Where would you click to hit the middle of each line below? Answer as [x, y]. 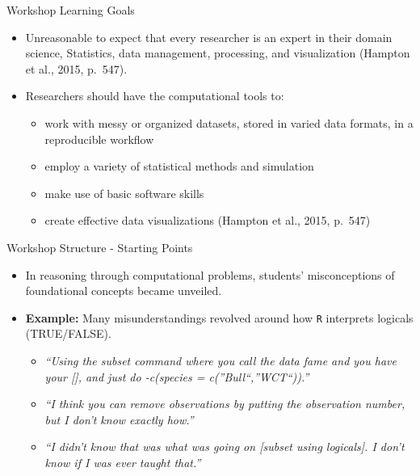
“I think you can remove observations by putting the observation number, [225, 404]
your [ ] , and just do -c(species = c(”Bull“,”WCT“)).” [177, 376]
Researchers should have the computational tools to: [155, 96]
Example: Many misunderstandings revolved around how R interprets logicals [219, 317]
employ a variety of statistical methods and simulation [179, 166]
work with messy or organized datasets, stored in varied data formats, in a [229, 122]
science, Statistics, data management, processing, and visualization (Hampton [218, 53]
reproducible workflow [99, 139]
